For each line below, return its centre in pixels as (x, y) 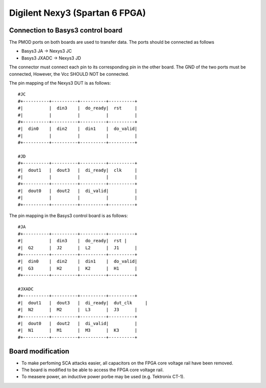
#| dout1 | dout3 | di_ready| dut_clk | (83, 303)
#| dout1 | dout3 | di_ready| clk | (78, 170)
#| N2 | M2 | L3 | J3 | (78, 310)
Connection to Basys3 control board (66, 30)
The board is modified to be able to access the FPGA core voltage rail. (93, 370)
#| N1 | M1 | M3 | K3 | (78, 330)
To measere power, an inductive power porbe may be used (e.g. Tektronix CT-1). (103, 377)
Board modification (39, 351)
